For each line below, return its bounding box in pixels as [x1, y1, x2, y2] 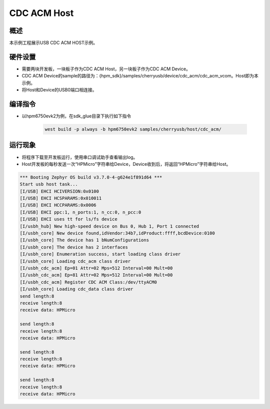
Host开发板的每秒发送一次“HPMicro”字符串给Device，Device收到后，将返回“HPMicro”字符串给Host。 [21, 161, 231, 167]
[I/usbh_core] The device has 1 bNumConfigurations [19, 237, 149, 243]
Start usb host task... [19, 181, 78, 187]
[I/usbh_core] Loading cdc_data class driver [19, 286, 133, 292]
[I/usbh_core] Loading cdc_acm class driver [19, 258, 131, 264]
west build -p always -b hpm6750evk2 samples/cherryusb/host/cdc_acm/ [44, 126, 222, 132]
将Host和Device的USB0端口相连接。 [21, 87, 97, 93]
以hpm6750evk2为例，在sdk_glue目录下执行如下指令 [21, 113, 131, 119]
